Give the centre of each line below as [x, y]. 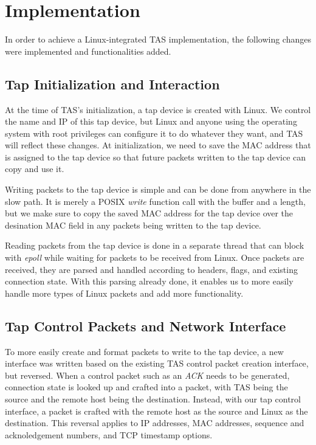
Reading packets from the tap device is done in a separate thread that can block [155, 245]
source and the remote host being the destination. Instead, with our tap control [153, 399]
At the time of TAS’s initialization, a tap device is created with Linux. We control [158, 109]
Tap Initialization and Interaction [112, 84]
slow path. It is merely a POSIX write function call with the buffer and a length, [155, 201]
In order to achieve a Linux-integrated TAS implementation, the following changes [158, 39]
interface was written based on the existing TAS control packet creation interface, [157, 363]
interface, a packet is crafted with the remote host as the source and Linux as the [156, 411]
